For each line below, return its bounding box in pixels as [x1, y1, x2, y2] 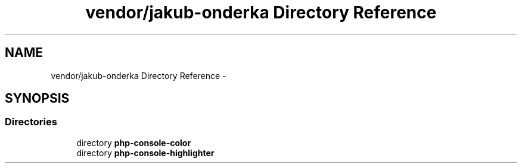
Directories [5, 116, 57, 128]
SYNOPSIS [5, 91, 70, 106]
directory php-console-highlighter [76, 147, 215, 158]
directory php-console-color [76, 137, 191, 148]
